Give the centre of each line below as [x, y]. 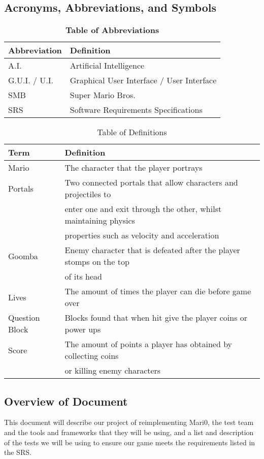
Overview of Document [66, 401]
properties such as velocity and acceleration [142, 235]
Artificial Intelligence [107, 66]
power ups [83, 329]
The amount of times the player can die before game [158, 291]
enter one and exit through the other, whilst [143, 209]
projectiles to [88, 194]
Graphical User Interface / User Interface [143, 80]
